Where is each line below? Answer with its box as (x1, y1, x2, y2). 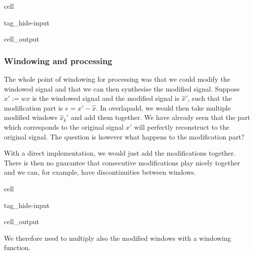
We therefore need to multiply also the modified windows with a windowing (4, 232, 231, 243)
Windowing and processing (4, 54, 112, 67)
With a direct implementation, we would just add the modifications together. (4, 148, 236, 158)
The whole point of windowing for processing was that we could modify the (4, 74, 230, 84)
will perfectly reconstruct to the (134, 121, 229, 132)
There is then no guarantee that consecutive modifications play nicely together (4, 157, 240, 167)
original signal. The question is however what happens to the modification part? (4, 131, 245, 141)
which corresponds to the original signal (4, 121, 124, 132)
